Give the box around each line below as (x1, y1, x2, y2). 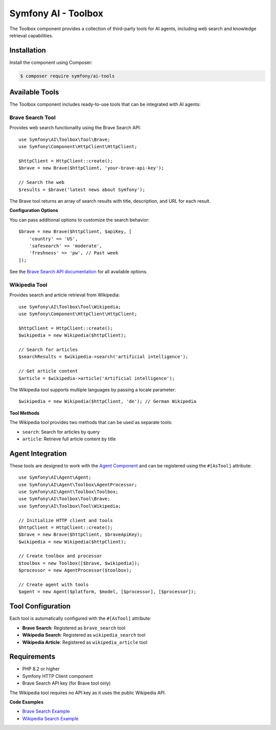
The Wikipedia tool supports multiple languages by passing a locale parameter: (9, 386, 176, 393)
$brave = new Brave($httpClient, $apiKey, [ (18, 229, 132, 234)
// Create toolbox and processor (18, 553, 102, 559)
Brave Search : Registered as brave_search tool (22, 625, 126, 631)
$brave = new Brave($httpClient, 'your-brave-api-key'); (18, 165, 165, 171)
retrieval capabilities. (9, 32, 54, 38)
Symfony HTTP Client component (22, 673, 93, 679)
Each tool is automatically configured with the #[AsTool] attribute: (9, 616, 152, 622)
